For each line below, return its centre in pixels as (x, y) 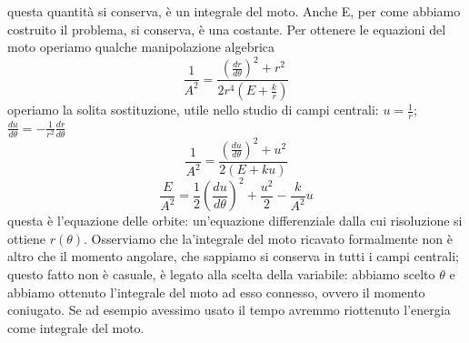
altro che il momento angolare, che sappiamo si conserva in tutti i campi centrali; (233, 256)
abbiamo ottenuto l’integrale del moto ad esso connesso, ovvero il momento (216, 292)
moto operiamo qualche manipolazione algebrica (141, 47)
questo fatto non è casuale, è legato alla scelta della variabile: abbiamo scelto (221, 273)
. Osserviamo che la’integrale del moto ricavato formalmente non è (268, 238)
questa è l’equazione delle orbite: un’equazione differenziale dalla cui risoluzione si (235, 221)
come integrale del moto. (76, 327)
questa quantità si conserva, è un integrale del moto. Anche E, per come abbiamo (234, 11)
